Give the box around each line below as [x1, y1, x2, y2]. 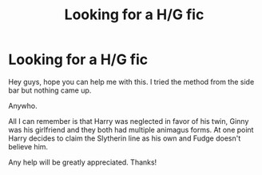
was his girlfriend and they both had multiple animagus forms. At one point [8, 125, 254, 134]
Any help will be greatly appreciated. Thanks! [8, 157, 157, 167]
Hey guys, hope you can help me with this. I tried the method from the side [8, 77, 255, 86]
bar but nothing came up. [8, 86, 92, 95]
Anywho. [8, 101, 38, 110]
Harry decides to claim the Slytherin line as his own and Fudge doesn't [8, 133, 241, 143]
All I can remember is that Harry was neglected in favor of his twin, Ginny [8, 116, 249, 125]
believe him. [8, 141, 49, 151]
